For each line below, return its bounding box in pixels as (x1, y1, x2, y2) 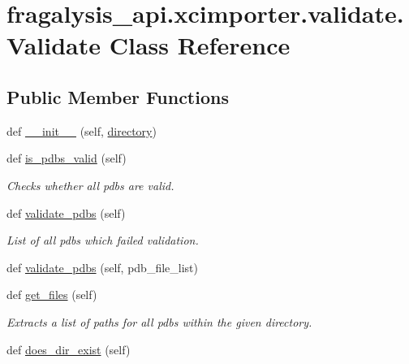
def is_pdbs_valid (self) (6, 149, 127, 167)
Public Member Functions (6, 84, 229, 109)
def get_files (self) (6, 286, 97, 303)
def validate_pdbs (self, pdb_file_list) (6, 258, 198, 275)
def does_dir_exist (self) (6, 340, 131, 357)
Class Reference (109, 28, 291, 62)
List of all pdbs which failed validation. (6, 232, 199, 249)
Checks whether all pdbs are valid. (6, 176, 174, 193)
